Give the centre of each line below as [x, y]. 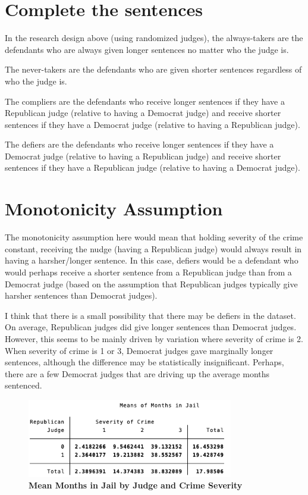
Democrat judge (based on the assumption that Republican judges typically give [151, 283]
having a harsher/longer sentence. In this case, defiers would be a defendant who [152, 260]
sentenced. [23, 385]
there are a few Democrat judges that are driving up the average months [137, 373]
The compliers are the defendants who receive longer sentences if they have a [145, 101]
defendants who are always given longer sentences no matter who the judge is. [147, 49]
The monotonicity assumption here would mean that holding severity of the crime [154, 237]
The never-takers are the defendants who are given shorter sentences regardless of [153, 69]
